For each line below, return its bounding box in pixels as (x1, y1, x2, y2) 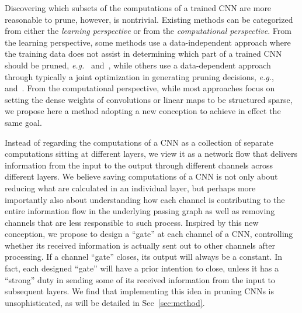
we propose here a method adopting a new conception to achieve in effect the (5, 105, 281, 117)
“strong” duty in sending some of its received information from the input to (5, 273, 275, 286)
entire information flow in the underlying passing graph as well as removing (5, 205, 275, 217)
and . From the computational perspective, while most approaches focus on (5, 82, 275, 94)
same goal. (5, 116, 42, 128)
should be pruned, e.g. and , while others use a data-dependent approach (5, 59, 271, 71)
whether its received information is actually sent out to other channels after (5, 239, 275, 251)
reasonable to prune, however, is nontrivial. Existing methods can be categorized (5, 13, 293, 25)
